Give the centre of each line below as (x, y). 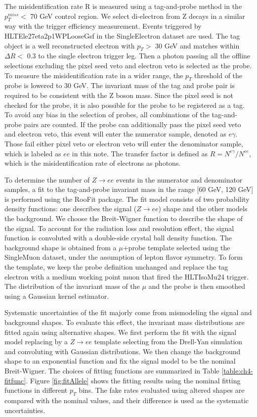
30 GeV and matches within (197, 45)
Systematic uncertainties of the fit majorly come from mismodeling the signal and (128, 312)
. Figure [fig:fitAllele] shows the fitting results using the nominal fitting (133, 380)
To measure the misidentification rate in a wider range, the (94, 75)
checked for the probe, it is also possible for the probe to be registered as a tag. (125, 105)
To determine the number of (47, 179)
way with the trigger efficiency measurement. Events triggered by (103, 26)
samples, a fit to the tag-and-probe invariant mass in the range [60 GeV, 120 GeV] (129, 189)
